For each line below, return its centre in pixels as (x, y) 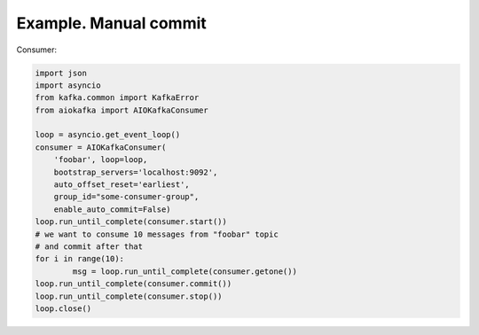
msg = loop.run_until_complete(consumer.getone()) (185, 271)
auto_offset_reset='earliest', (122, 185)
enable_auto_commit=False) (113, 209)
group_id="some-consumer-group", (126, 197)
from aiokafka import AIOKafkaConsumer (122, 110)
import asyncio (68, 85)
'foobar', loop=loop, (101, 160)
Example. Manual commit (112, 23)
